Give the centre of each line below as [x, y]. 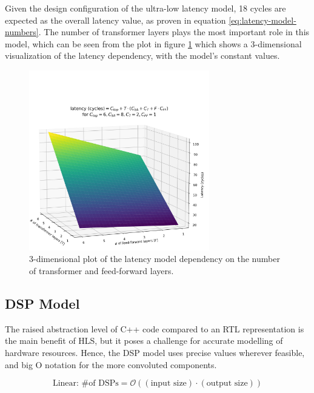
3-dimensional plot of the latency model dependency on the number [155, 259]
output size [227, 384]
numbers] [22, 32]
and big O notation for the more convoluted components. [111, 364]
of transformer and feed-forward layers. [102, 270]
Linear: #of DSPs [85, 384]
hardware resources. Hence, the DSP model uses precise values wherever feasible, [155, 352]
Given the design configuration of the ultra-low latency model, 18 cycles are [145, 8]
